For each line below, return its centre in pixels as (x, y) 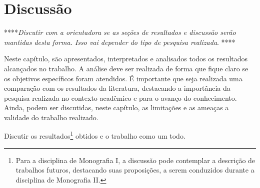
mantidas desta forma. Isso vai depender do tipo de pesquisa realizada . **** (120, 42)
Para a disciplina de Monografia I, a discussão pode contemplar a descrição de (135, 160)
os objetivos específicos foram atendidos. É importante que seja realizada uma (123, 78)
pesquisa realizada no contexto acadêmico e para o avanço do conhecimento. (120, 97)
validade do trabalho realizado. (51, 117)
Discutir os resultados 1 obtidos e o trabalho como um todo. (95, 135)
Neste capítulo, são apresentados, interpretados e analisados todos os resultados (126, 59)
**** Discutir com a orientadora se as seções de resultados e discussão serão (120, 32)
